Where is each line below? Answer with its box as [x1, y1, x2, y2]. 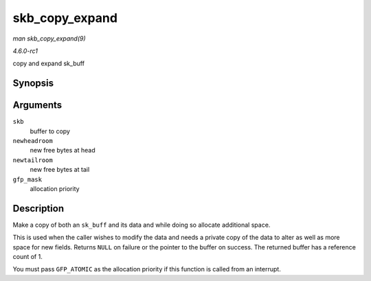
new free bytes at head [30, 146, 95, 155]
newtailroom [12, 156, 53, 164]
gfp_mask [12, 175, 43, 183]
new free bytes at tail [30, 166, 90, 174]
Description [12, 203, 65, 214]
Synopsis [12, 78, 54, 89]
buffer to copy [30, 127, 70, 135]
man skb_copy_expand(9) [12, 34, 86, 43]
